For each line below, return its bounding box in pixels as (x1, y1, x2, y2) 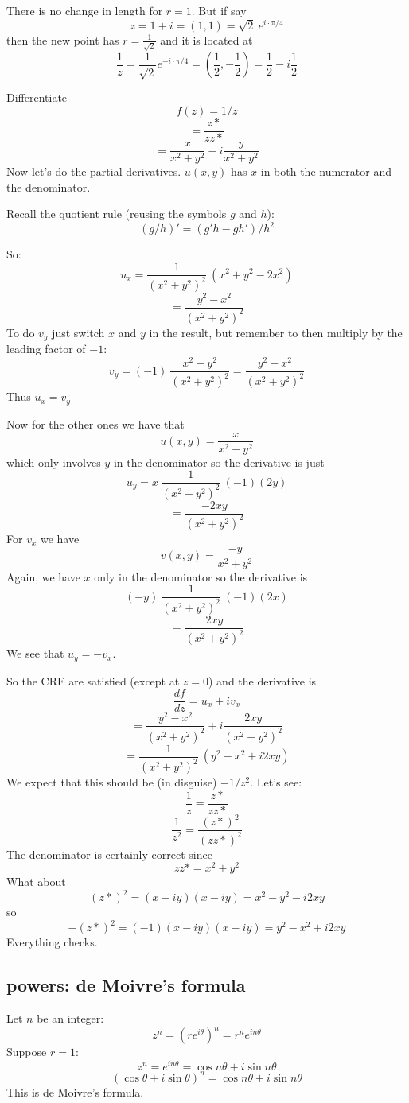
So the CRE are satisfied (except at (6, 672, 180, 689)
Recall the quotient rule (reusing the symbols (6, 205, 227, 222)
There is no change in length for (6, 2, 163, 18)
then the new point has (6, 31, 119, 48)
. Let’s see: (250, 774, 302, 790)
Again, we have (6, 568, 80, 585)
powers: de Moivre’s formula (6, 973, 246, 997)
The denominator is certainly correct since (6, 845, 212, 862)
